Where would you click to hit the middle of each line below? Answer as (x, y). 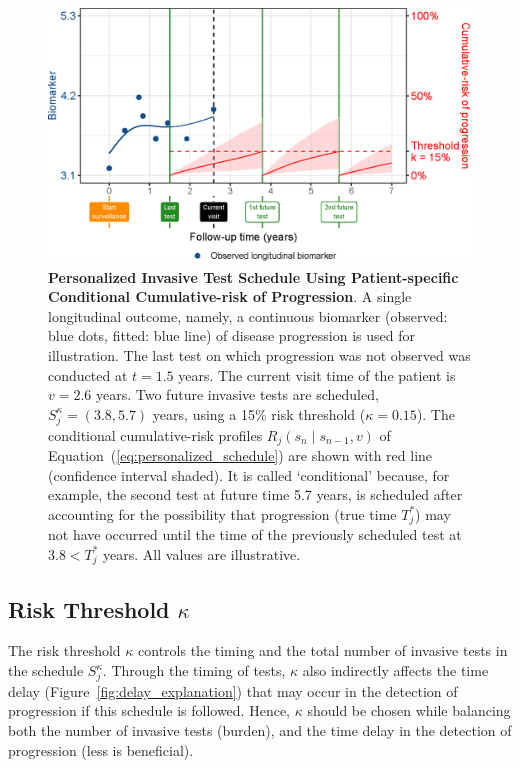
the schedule (46, 670)
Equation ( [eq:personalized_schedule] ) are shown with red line (240, 455)
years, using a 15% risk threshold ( (259, 413)
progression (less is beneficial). (101, 749)
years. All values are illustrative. (202, 553)
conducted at (88, 374)
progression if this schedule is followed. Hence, (149, 710)
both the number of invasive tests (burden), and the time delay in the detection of (260, 730)
